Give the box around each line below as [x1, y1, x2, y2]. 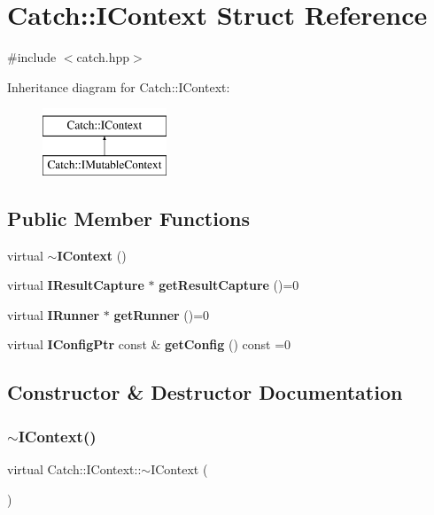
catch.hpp [76, 48, 130, 66]
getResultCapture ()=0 [159, 276, 299, 294]
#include [7, 48, 57, 66]
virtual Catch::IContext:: [7, 460, 142, 479]
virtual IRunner [7, 305, 100, 324]
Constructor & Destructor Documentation [7, 378, 403, 406]
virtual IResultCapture [7, 276, 144, 294]
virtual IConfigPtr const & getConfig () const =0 [7, 335, 291, 354]
